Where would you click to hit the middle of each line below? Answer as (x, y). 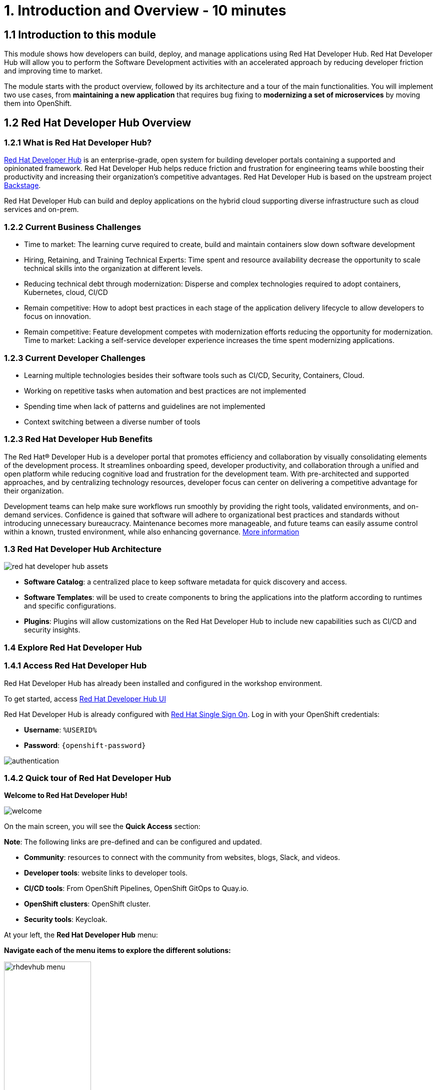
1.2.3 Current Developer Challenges (75, 358)
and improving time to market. (53, 71)
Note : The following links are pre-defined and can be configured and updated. (133, 842)
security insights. (52, 630)
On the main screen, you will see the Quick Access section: (102, 826)
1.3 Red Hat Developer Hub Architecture (83, 549)
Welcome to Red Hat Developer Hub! (66, 795)
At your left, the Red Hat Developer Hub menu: (81, 935)
